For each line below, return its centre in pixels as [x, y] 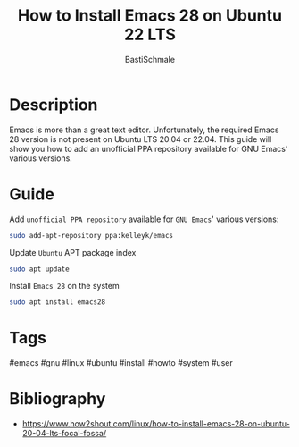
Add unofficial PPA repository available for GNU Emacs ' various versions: [144, 219]
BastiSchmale [150, 59]
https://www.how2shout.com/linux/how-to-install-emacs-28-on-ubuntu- [156, 424]
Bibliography [58, 399]
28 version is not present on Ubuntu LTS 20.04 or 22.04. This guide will [141, 139]
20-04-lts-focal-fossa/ [64, 434]
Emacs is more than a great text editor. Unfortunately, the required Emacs [144, 130]
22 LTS [150, 34]
